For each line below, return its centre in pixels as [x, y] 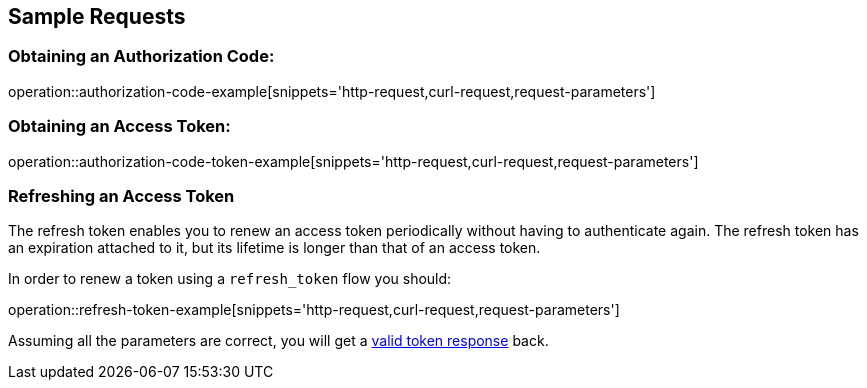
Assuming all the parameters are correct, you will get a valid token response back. [278, 341]
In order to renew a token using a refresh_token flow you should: [230, 279]
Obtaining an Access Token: [119, 126]
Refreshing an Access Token [121, 195]
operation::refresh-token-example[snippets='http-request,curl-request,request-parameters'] [314, 310]
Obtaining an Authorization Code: [141, 56]
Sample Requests [97, 16]
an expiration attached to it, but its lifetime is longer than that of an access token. [274, 248]
